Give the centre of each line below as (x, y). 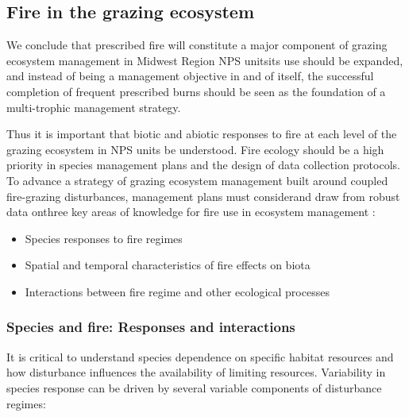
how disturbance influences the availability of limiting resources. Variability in (196, 372)
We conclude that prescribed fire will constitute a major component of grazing (197, 45)
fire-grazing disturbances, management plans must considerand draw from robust (203, 196)
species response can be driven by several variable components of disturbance (194, 387)
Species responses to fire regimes (104, 238)
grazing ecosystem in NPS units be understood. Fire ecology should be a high (195, 149)
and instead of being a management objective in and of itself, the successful (190, 76)
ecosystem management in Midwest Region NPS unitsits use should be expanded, (205, 60)
